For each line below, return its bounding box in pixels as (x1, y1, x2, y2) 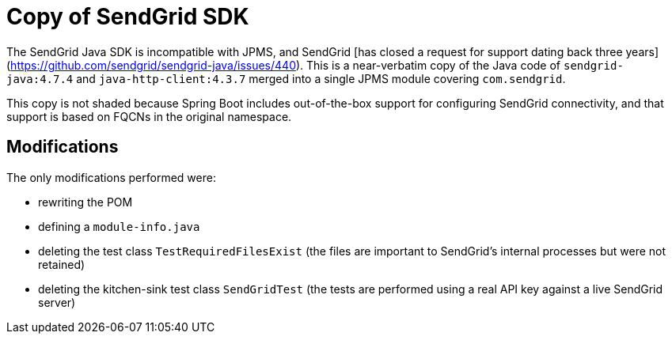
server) (38, 295, 76, 309)
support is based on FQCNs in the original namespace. (6, 109, 292, 123)
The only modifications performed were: (6, 170, 216, 184)
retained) (38, 257, 85, 271)
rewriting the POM (38, 195, 133, 209)
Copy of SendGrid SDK (6, 3, 249, 30)
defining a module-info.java (38, 219, 200, 233)
